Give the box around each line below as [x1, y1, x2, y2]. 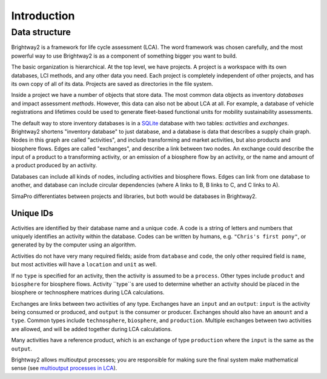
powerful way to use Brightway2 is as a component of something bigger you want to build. [11, 52, 237, 59]
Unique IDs [11, 208, 54, 219]
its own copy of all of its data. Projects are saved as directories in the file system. [11, 80, 213, 87]
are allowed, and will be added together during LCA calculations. [11, 325, 173, 332]
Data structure [11, 27, 71, 38]
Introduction [11, 9, 75, 22]
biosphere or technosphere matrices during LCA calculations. [11, 289, 165, 296]
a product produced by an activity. [11, 162, 97, 169]
